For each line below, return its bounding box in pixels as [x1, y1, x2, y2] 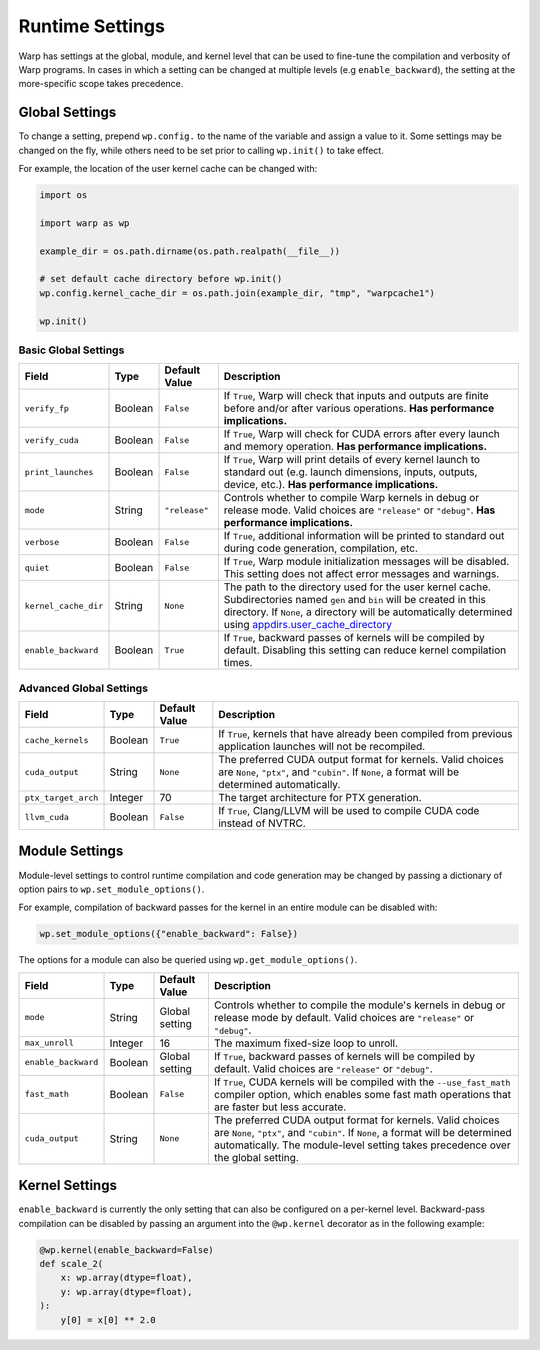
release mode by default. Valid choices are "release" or [213, 1010, 475, 1024]
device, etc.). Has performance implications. [223, 478, 439, 492]
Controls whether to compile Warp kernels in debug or [223, 491, 480, 505]
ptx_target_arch [24, 792, 99, 803]
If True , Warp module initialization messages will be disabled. [223, 555, 510, 569]
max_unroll [24, 1038, 75, 1049]
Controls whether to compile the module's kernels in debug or [213, 998, 506, 1012]
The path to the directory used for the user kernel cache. [223, 580, 492, 594]
